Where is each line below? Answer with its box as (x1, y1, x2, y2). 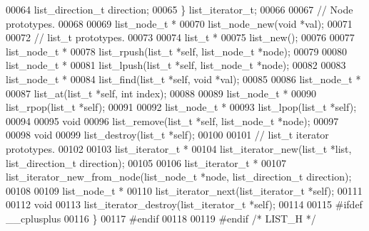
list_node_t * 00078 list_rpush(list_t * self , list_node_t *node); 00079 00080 (6, 43, 348, 58)
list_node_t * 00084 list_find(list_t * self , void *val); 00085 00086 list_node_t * (6, 71, 361, 86)
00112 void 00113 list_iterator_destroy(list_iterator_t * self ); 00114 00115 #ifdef (6, 197, 363, 212)
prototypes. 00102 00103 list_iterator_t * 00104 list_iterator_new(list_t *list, (6, 141, 352, 156)
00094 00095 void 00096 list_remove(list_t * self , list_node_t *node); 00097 (6, 113, 339, 128)
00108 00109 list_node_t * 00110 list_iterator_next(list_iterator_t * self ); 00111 (6, 183, 363, 198)
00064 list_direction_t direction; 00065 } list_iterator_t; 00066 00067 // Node (6, 2, 353, 16)
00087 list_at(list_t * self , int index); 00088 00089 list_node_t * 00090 (6, 85, 317, 100)
